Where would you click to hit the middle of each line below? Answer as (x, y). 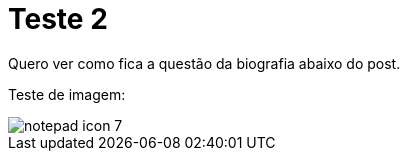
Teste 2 (58, 19)
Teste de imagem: (67, 94)
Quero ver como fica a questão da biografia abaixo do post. (204, 63)
